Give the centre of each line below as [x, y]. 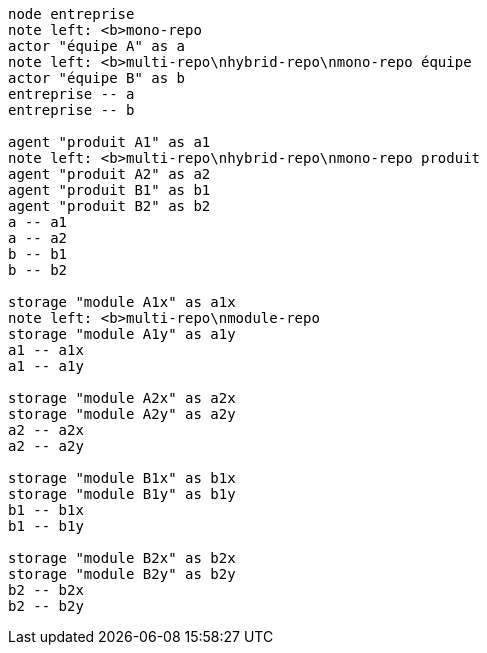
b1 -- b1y [46, 526]
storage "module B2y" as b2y [122, 574]
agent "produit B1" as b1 [109, 190]
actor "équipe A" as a [97, 46]
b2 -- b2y [46, 606]
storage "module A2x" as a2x [122, 398]
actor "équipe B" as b [97, 78]
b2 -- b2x [46, 590]
